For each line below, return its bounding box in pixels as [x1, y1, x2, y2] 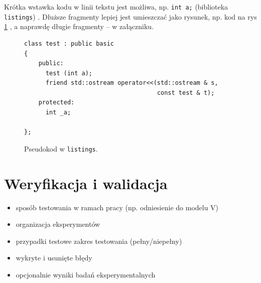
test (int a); [45, 69, 93, 77]
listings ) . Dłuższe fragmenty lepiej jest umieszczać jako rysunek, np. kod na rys [4, 11, 257, 22]
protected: [38, 99, 75, 106]
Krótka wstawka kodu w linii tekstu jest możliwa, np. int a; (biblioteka [4, 2, 228, 12]
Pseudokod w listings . [24, 143, 98, 154]
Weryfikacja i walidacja [4, 173, 168, 193]
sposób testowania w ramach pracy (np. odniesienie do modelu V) [16, 202, 219, 212]
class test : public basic [24, 40, 114, 47]
